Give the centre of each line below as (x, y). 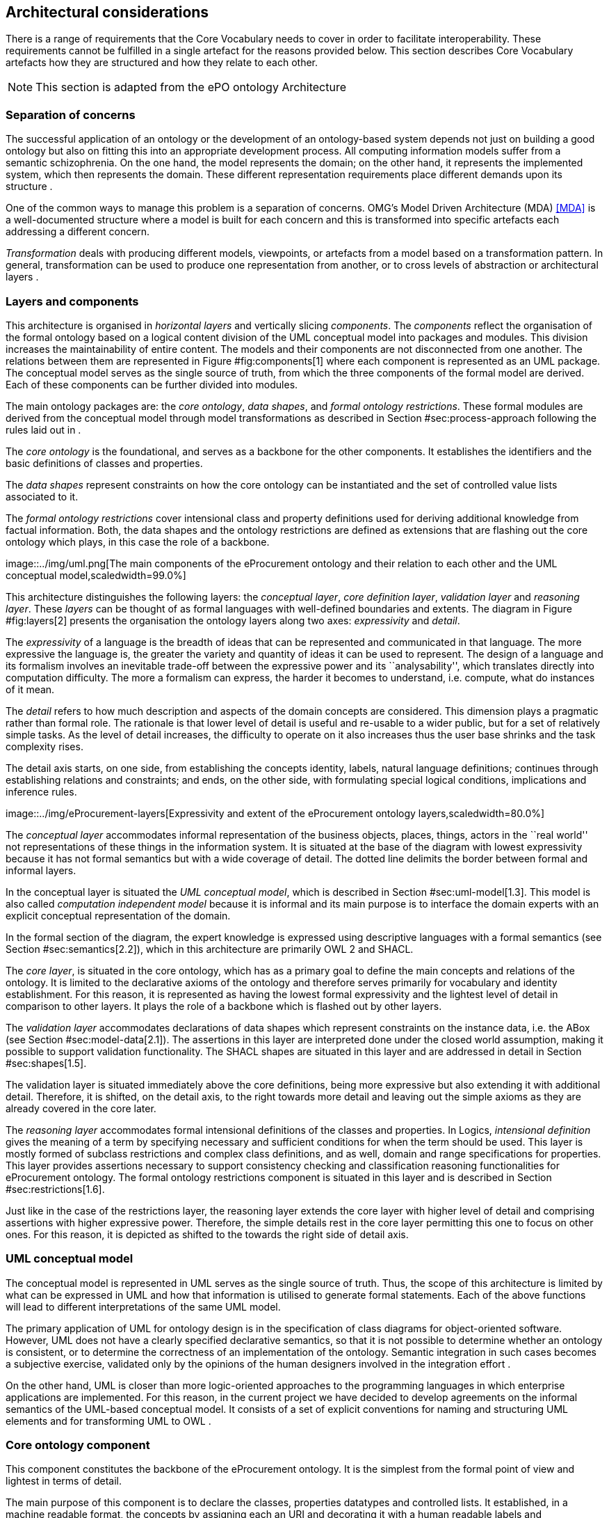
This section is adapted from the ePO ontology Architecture (191, 87)
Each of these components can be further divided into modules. (152, 384)
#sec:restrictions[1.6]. (55, 1189)
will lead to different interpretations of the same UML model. (143, 1306)
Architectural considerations (107, 12)
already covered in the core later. (81, 1108)
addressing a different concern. (78, 232)
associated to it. (42, 496)
